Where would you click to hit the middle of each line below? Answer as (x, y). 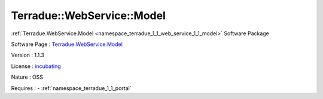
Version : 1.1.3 (28, 55)
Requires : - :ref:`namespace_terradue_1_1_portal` (71, 88)
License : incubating (36, 66)
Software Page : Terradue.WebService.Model (67, 44)
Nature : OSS (27, 77)
